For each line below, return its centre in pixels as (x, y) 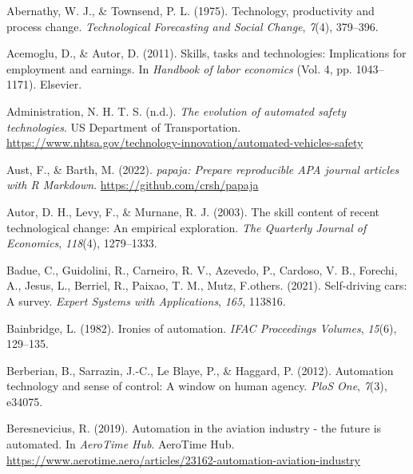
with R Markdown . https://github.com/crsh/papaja (133, 185)
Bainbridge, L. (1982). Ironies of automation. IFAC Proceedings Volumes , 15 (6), (202, 328)
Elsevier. (61, 84)
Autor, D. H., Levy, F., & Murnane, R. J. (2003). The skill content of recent (193, 211)
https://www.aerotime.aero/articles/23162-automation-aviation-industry (183, 459)
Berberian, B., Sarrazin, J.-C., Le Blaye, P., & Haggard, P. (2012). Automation (200, 370)
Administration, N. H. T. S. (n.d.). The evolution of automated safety (177, 111)
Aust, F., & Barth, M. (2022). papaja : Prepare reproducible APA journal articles (203, 169)
